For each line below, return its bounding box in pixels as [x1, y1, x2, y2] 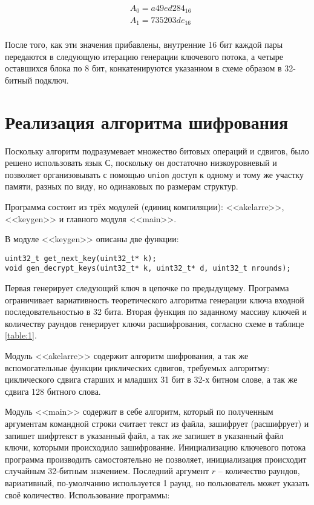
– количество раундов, [218, 464, 300, 477]
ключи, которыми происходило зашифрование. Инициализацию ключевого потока [5, 441, 306, 454]
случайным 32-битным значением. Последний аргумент [5, 464, 209, 477]
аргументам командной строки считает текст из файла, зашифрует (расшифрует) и [5, 417, 309, 429]
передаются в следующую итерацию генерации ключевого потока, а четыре [5, 50, 283, 62]
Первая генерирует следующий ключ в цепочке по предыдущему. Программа [5, 282, 289, 294]
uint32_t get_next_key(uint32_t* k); [5, 254, 157, 263]
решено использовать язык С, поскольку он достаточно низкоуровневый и [5, 156, 277, 169]
